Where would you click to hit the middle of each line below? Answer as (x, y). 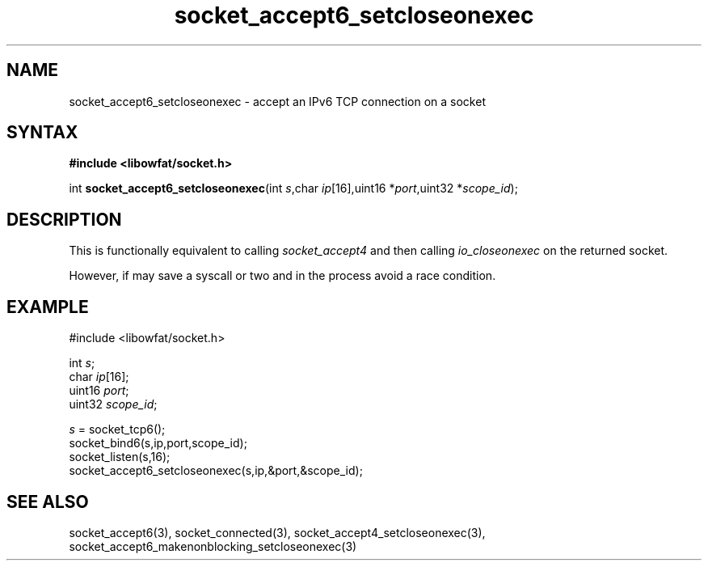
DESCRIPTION (64, 219)
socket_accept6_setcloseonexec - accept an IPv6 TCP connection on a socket (277, 101)
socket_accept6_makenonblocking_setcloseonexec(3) (213, 546)
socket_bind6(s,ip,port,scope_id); (158, 443)
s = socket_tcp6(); (117, 429)
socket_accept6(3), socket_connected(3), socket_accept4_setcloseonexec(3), (277, 532)
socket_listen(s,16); (120, 457)
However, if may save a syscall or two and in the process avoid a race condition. (282, 276)
